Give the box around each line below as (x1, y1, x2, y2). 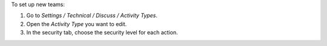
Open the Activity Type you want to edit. (26, 20, 127, 27)
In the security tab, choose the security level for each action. (26, 29, 178, 36)
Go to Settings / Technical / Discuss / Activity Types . (26, 12, 157, 19)
